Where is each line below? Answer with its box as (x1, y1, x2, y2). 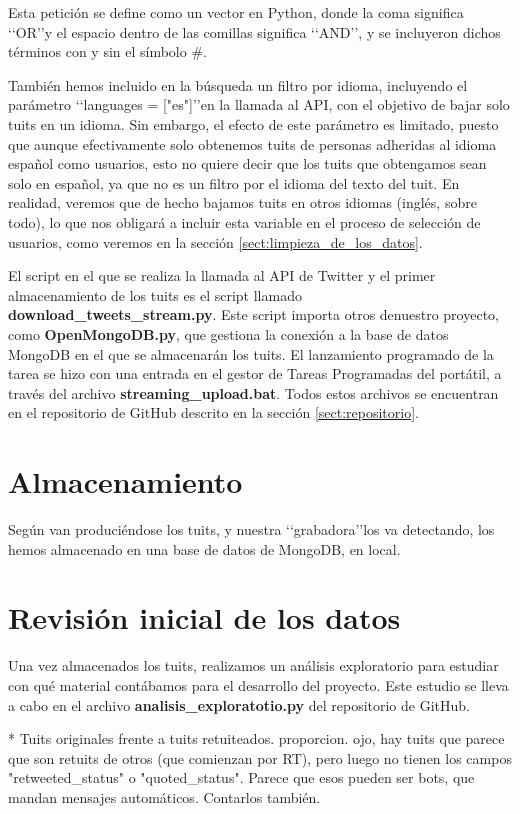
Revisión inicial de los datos (8, 597, 401, 638)
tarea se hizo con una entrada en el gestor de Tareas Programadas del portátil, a (8, 363, 502, 384)
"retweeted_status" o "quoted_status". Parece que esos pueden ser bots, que (8, 767, 475, 788)
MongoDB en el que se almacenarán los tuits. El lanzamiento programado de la (8, 343, 494, 364)
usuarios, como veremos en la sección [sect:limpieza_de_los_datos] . (8, 231, 423, 252)
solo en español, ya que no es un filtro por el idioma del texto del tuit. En (8, 172, 460, 193)
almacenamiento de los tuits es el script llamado (8, 284, 302, 305)
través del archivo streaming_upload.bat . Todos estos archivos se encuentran (8, 382, 499, 403)
